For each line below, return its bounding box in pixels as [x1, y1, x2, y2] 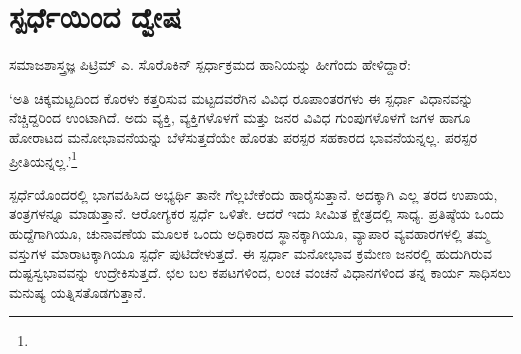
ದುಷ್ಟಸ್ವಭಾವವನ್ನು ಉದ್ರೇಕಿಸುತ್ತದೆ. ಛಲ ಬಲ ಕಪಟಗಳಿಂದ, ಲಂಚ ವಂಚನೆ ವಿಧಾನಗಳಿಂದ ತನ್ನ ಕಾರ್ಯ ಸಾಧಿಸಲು [9, 262, 512, 283]
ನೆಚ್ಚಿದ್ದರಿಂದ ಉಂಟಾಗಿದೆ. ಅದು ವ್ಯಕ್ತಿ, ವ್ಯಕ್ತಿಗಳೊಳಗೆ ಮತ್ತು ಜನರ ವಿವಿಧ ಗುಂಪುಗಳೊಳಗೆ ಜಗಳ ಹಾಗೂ [9, 107, 471, 128]
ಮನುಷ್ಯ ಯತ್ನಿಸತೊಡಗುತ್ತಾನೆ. [9, 281, 147, 302]
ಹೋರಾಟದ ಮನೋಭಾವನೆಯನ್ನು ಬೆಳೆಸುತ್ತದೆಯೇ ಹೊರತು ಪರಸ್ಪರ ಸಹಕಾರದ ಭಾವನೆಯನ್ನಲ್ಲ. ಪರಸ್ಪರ [9, 126, 478, 147]
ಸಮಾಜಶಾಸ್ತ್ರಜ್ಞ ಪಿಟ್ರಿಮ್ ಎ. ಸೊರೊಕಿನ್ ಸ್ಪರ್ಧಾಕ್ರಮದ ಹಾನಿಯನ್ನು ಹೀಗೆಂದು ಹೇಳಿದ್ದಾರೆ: [9, 54, 411, 75]
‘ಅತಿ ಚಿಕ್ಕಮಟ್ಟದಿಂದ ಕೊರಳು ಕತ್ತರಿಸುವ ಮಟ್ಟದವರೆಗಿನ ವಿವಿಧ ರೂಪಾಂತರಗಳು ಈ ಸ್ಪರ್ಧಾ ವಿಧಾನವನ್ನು [9, 87, 474, 108]
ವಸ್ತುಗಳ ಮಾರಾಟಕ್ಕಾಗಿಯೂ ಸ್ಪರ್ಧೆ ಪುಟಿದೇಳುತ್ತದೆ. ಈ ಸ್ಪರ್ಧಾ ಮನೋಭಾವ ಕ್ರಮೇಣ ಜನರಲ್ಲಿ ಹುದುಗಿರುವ [9, 242, 492, 263]
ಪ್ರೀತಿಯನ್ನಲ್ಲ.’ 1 [9, 147, 78, 171]
